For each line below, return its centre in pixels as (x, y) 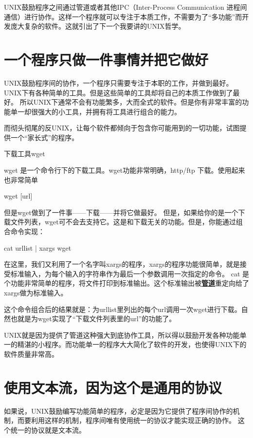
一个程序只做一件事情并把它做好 (106, 59)
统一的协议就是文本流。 (48, 429)
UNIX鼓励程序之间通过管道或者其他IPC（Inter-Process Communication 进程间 (126, 7)
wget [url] (18, 196)
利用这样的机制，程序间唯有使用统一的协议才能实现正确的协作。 (133, 420)
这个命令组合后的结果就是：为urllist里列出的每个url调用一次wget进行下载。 (123, 309)
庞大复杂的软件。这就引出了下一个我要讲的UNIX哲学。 (98, 26)
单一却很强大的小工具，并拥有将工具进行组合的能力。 (96, 111)
